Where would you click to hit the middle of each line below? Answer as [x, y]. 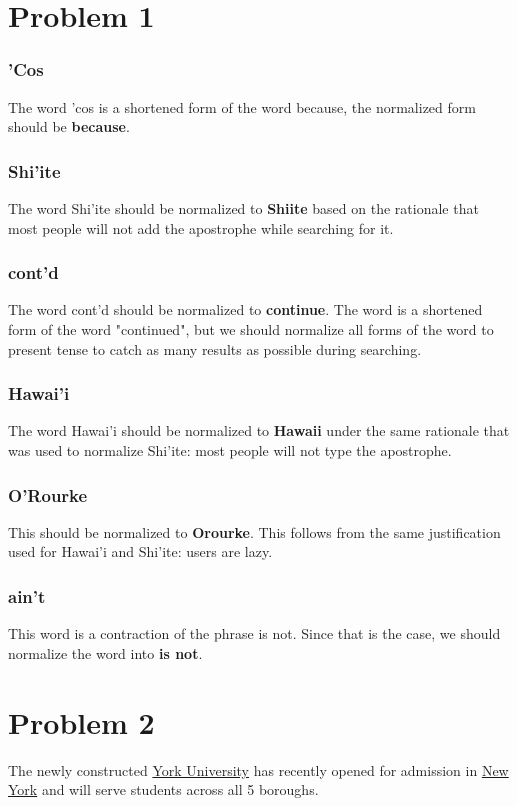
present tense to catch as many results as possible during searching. [215, 348]
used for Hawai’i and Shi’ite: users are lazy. [140, 551]
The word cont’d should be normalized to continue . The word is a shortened [245, 309]
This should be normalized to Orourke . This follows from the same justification [254, 531]
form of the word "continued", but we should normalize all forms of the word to [251, 329]
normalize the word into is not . [105, 652]
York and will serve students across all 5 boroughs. [163, 789]
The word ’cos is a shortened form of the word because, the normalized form [242, 106]
